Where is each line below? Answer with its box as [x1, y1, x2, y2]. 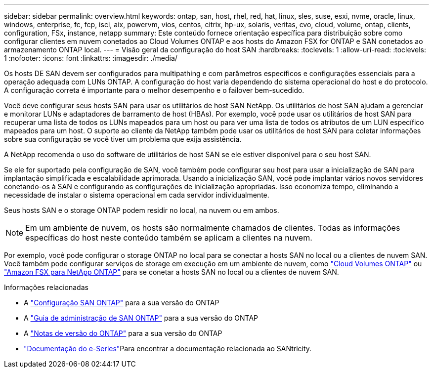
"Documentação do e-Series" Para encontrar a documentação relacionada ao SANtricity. [24, 344, 312, 353]
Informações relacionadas [4, 283, 88, 291]
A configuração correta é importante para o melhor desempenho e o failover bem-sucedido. [4, 86, 304, 94]
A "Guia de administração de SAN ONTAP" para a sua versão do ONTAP [24, 314, 258, 322]
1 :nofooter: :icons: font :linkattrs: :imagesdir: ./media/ [4, 54, 177, 62]
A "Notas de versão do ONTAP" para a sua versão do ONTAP [24, 329, 222, 337]
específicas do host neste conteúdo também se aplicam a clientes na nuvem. [25, 233, 312, 243]
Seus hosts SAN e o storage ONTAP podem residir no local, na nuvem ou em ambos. [4, 206, 279, 214]
